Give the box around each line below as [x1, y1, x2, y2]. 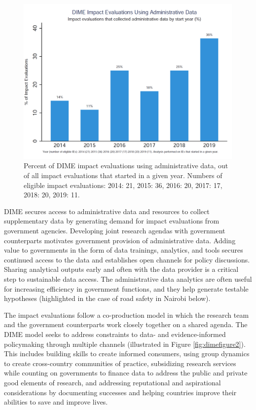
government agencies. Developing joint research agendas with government [4, 225, 225, 236]
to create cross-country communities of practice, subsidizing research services [4, 358, 236, 368]
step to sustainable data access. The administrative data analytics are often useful [4, 273, 252, 284]
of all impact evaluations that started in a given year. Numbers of [24, 170, 222, 181]
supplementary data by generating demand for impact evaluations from [4, 216, 219, 226]
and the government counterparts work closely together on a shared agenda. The [4, 319, 248, 330]
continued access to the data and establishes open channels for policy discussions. [4, 254, 250, 264]
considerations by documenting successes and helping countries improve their [4, 387, 237, 397]
